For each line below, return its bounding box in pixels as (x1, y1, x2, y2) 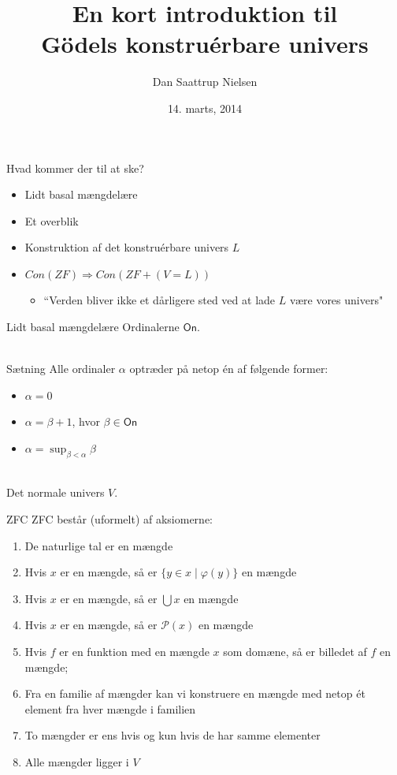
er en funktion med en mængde (59, 643, 210, 659)
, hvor (72, 413, 100, 430)
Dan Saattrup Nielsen (152, 73, 258, 90)
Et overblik (24, 212, 79, 229)
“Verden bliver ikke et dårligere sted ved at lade (43, 292, 276, 308)
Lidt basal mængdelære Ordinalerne (6, 319, 180, 335)
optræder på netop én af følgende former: (129, 360, 328, 377)
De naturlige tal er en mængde (24, 537, 173, 553)
